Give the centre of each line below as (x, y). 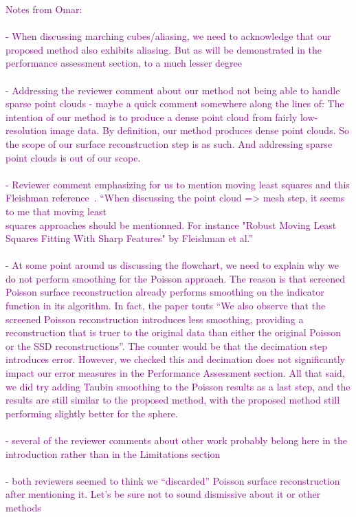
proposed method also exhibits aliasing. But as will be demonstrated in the (164, 49)
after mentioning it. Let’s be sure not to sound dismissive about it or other (163, 494)
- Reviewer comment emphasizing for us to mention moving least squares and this (178, 184)
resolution (26, 130)
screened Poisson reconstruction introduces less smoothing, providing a (155, 319)
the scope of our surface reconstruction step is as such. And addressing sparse (169, 143)
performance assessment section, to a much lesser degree (124, 63)
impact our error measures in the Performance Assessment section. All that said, (175, 373)
